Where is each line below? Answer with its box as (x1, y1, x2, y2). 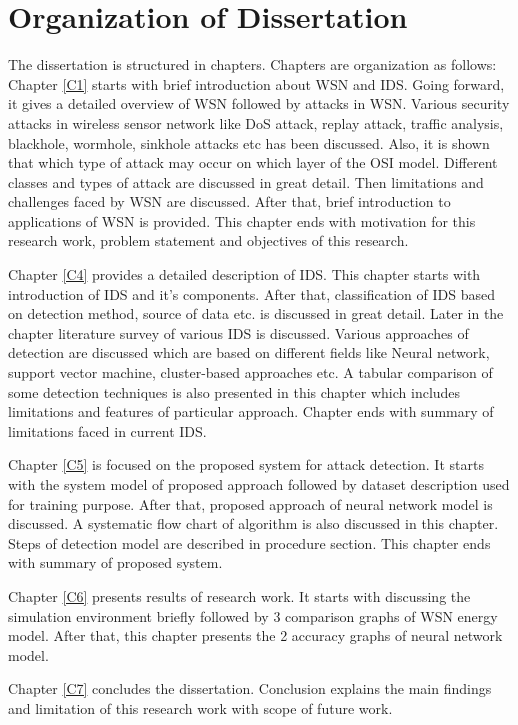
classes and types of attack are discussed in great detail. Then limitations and (8, 171, 484, 192)
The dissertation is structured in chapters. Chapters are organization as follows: (8, 54, 497, 75)
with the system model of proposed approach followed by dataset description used (8, 474, 510, 494)
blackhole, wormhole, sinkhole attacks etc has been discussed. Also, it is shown (8, 132, 490, 153)
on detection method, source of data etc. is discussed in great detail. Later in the (8, 303, 504, 324)
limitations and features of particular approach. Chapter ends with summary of (8, 401, 494, 422)
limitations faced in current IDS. (8, 420, 207, 441)
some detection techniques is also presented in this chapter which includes (8, 381, 461, 402)
